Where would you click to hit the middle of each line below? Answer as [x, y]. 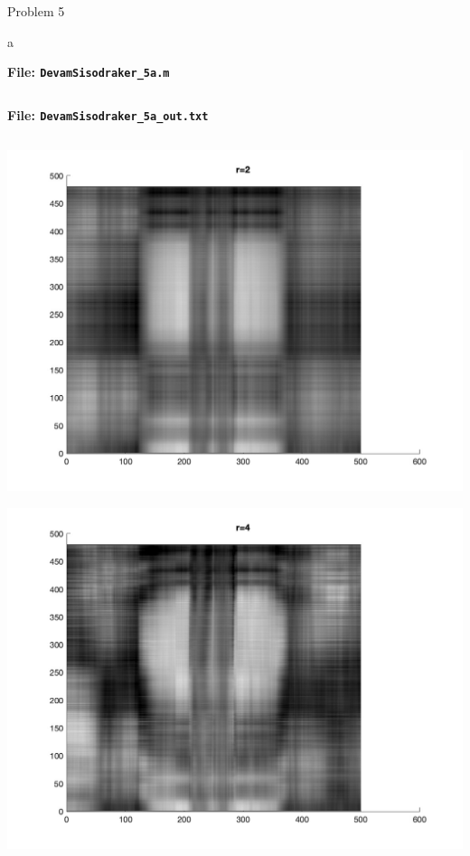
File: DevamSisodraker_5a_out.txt [108, 114]
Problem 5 [36, 11]
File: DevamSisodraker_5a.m [89, 72]
